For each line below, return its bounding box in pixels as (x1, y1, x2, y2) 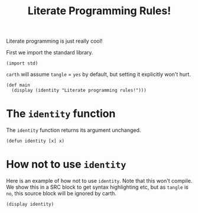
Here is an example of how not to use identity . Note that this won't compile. (6, 177, 193, 185)
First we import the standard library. (6, 49, 93, 56)
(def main (6, 82, 31, 88)
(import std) (6, 60, 38, 66)
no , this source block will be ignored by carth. (6, 190, 117, 197)
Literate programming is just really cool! (6, 37, 103, 45)
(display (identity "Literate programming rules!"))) (11, 88, 147, 93)
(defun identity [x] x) (6, 138, 65, 144)
